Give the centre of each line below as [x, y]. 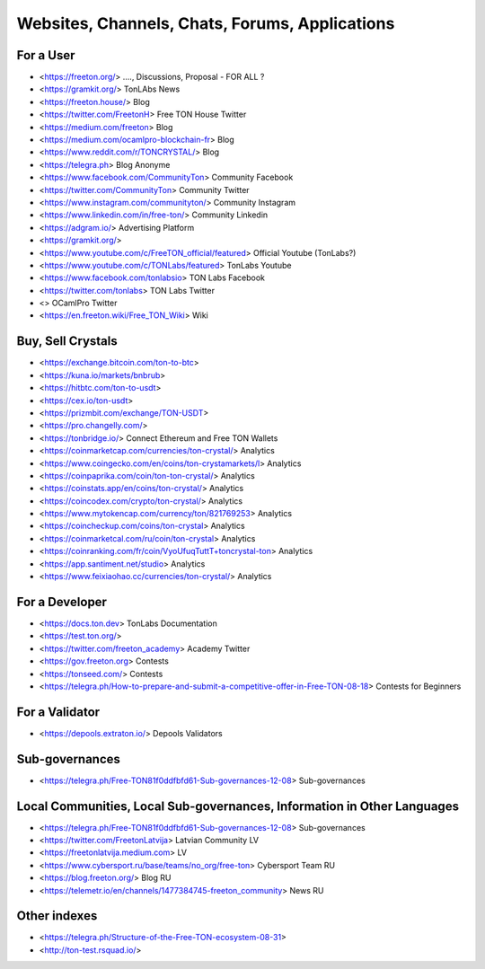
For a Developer [62, 602]
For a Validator [58, 712]
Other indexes [57, 916]
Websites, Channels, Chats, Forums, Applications [206, 23]
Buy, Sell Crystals [67, 341]
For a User [46, 55]
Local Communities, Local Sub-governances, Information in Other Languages [238, 806]
